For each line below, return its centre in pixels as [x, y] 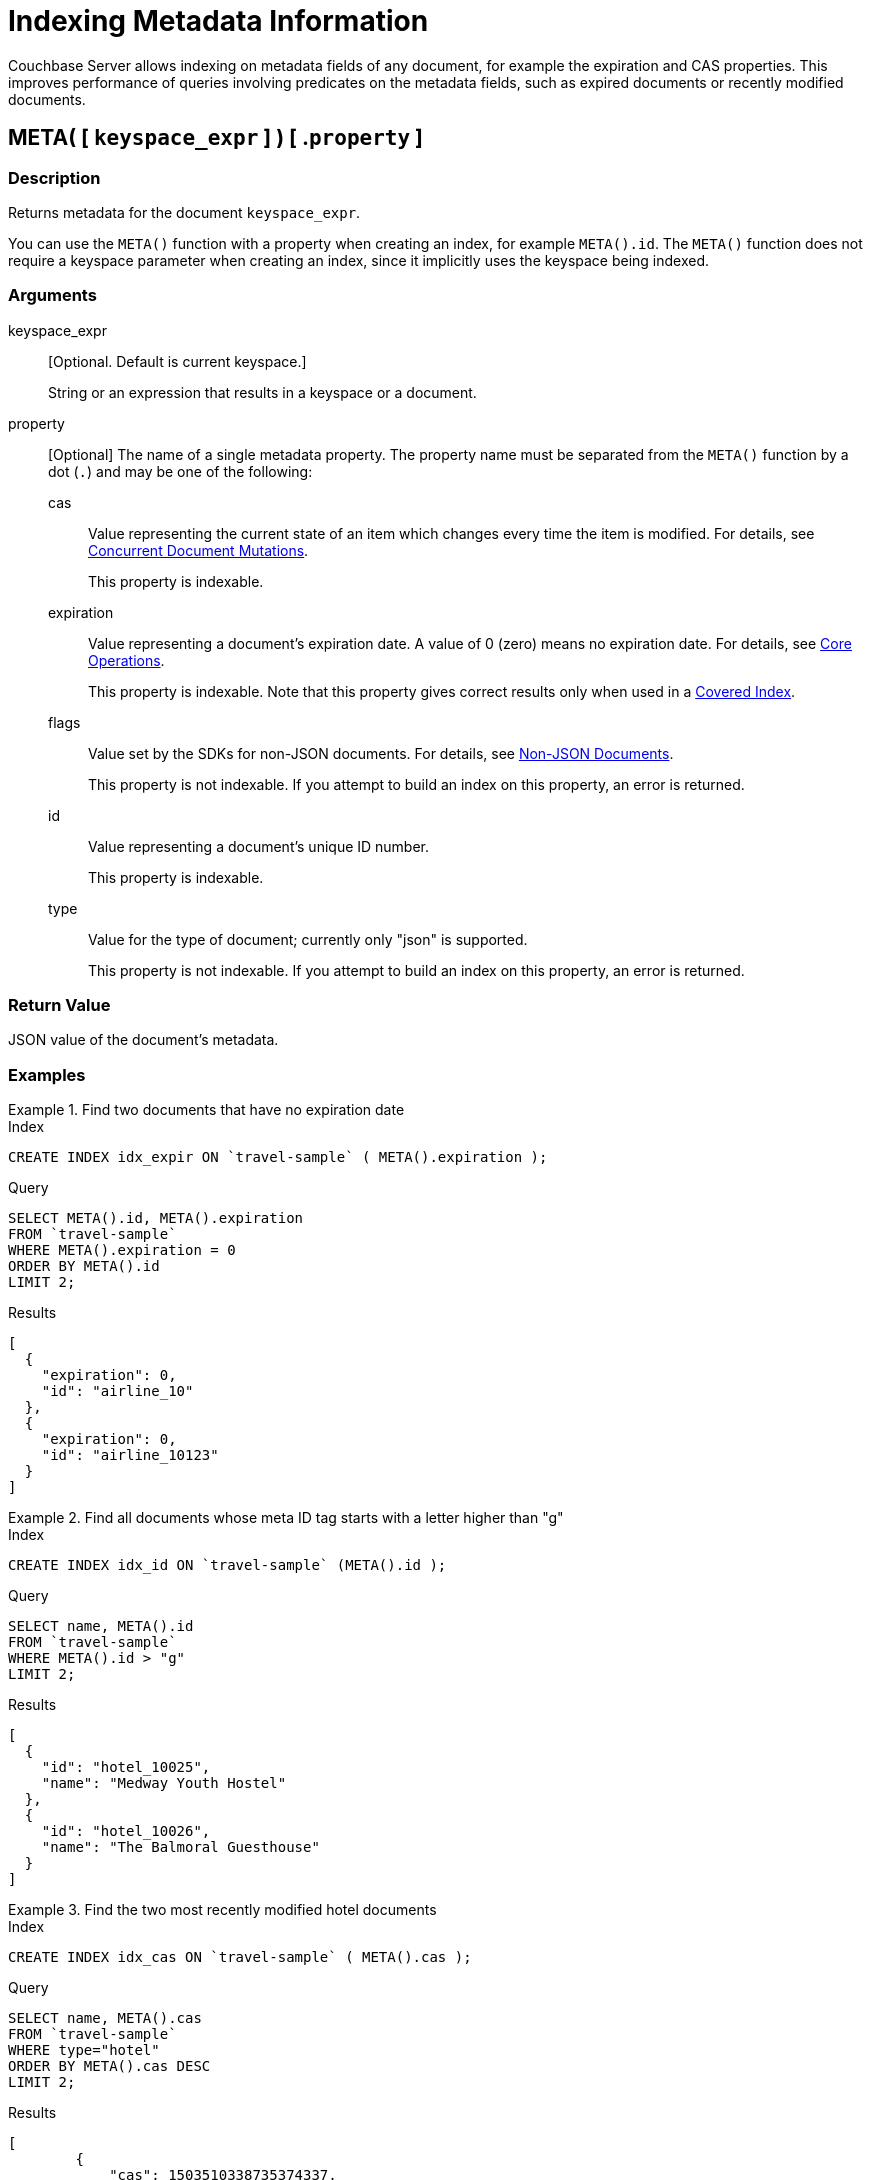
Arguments [52, 295]
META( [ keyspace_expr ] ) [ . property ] [216, 138]
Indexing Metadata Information [218, 21]
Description [54, 177]
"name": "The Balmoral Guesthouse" [180, 1847]
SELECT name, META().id [101, 1626]
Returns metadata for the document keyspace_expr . [184, 212]
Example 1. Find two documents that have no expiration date [206, 1110]
